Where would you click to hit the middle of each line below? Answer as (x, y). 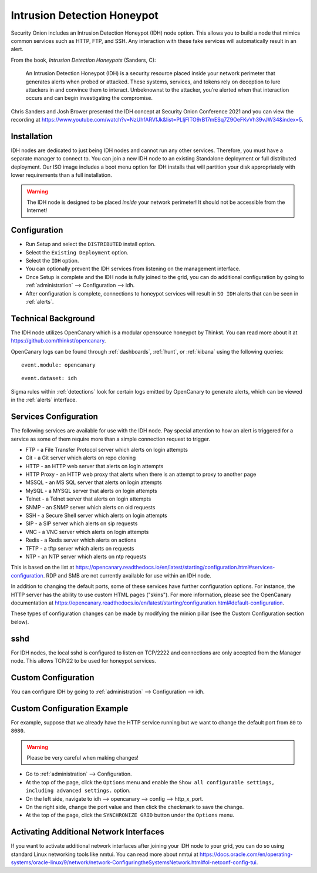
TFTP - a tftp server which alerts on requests (80, 548)
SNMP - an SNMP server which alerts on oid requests (90, 507)
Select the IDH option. (52, 261)
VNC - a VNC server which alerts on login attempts (87, 532)
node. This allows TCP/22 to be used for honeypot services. (84, 661)
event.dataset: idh (49, 378)
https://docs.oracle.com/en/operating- (246, 854)
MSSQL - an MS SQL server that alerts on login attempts (94, 482)
